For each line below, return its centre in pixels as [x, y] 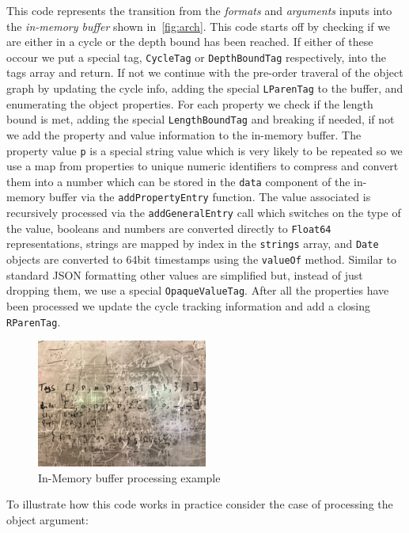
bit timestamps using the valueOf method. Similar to [267, 259]
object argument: [47, 520]
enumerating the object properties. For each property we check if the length [190, 103]
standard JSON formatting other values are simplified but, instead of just [185, 274]
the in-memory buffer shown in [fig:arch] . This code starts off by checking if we [199, 26]
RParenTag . [34, 321]
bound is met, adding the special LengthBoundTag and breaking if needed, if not [201, 119]
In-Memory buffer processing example [129, 477]
